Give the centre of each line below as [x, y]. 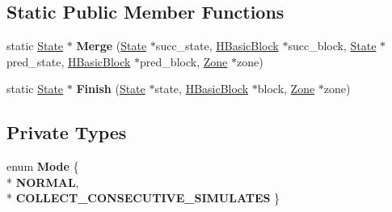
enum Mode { [43, 166]
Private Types [67, 132]
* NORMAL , [43, 182]
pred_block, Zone [184, 61]
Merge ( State [112, 46]
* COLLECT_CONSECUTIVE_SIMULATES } [143, 198]
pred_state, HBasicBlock [69, 61]
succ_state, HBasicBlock [217, 46]
